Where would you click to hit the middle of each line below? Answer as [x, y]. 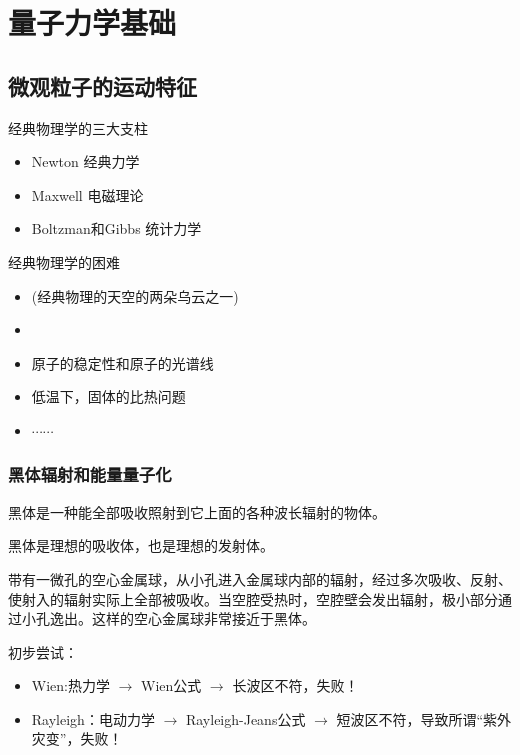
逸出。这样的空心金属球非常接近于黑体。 [182, 618]
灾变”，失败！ [77, 738]
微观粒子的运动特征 [102, 85]
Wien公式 [171, 685]
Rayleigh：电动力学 [93, 718]
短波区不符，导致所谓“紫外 [424, 718]
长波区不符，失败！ [295, 685]
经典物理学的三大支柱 [78, 127]
